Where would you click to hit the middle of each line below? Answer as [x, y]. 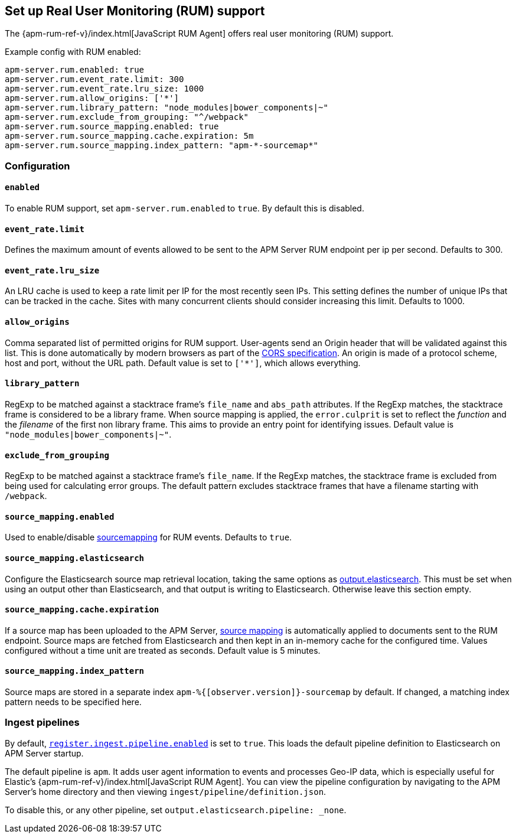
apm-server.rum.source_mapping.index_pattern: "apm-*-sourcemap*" [162, 146]
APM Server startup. [44, 753]
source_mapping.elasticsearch [75, 558]
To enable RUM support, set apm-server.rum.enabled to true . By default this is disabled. [184, 208]
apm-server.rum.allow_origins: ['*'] [92, 98]
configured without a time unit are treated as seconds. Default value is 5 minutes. [163, 650]
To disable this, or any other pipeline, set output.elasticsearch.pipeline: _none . [176, 810]
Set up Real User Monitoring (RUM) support [135, 11]
